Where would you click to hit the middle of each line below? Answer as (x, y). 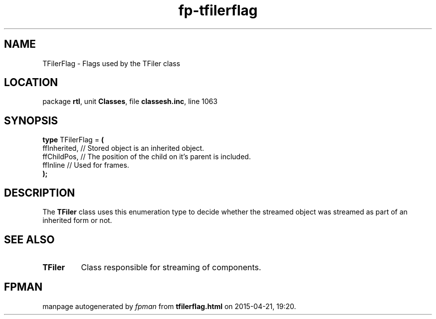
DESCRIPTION (40, 193)
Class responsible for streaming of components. (171, 267)
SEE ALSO (29, 239)
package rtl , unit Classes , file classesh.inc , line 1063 (130, 102)
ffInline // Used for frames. (86, 165)
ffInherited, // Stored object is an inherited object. (123, 148)
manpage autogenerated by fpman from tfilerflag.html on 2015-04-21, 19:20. (169, 306)
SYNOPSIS (31, 120)
